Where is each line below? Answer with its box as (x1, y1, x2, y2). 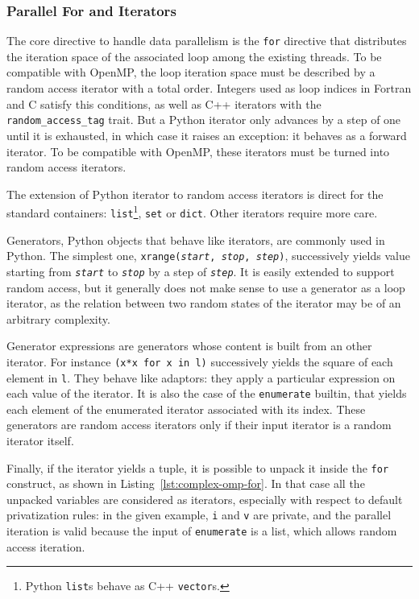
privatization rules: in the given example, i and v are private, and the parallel (6, 506, 392, 523)
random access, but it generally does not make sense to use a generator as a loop (6, 279, 405, 295)
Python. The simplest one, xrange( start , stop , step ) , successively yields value (6, 247, 410, 264)
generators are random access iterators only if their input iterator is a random (6, 416, 392, 433)
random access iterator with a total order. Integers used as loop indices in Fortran (6, 80, 412, 97)
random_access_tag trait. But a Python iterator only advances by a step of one (6, 111, 401, 128)
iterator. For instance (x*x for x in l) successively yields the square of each (6, 353, 393, 370)
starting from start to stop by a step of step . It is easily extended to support (6, 262, 395, 279)
